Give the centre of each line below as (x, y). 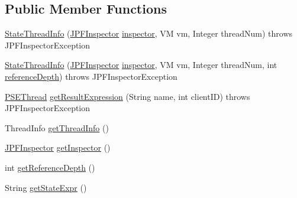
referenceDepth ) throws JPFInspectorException (91, 76)
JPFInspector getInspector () (58, 147)
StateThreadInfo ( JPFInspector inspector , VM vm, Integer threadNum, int (141, 65)
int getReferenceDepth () (50, 167)
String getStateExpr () (46, 187)
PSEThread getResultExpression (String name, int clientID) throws (127, 96)
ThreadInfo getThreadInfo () (57, 127)
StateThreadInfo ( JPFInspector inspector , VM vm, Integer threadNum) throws (149, 33)
